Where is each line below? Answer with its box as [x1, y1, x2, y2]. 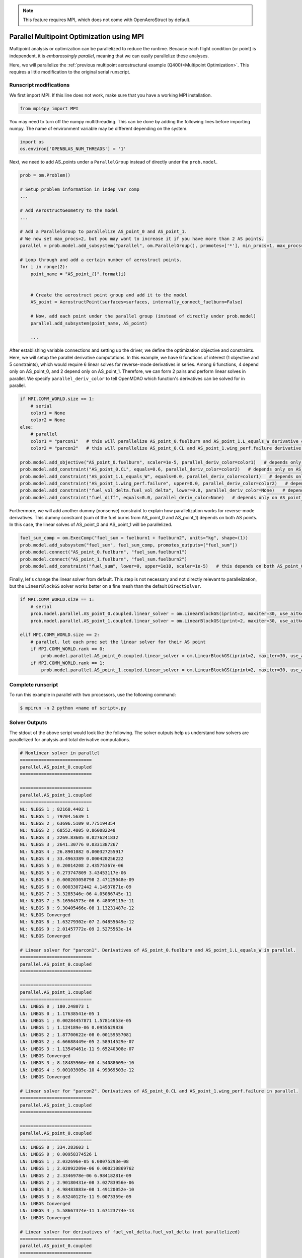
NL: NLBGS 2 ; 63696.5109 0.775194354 [20, 821, 116, 826]
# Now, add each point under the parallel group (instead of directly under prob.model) [30, 313, 256, 319]
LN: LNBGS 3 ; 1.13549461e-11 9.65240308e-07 [20, 1046, 134, 1052]
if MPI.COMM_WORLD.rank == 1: [30, 660, 105, 666]
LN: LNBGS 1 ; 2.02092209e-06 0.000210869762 [20, 1165, 134, 1171]
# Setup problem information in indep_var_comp [20, 187, 139, 192]
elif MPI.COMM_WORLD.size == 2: [20, 632, 100, 638]
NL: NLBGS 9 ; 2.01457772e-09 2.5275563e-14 [20, 926, 132, 932]
